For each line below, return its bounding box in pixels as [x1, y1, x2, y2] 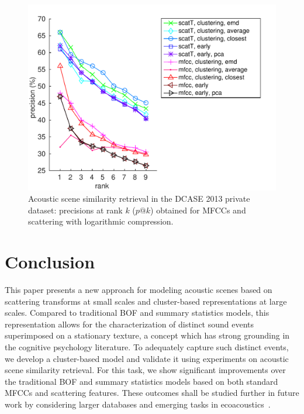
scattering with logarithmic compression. [28, 215, 174, 227]
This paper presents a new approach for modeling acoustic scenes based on [5, 284, 272, 296]
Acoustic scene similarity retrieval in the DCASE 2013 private [28, 192, 250, 205]
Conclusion [5, 250, 95, 274]
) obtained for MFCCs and [150, 203, 246, 216]
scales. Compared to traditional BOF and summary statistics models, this [5, 306, 270, 319]
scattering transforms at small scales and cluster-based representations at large [5, 295, 287, 307]
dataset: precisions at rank [28, 203, 123, 216]
